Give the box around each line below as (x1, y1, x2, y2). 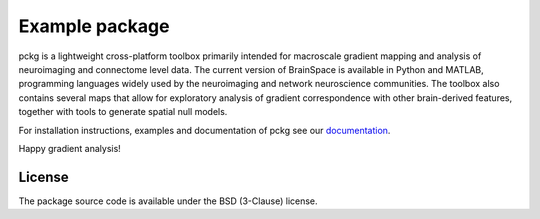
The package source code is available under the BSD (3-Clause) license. (18, 195, 319, 207)
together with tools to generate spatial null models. (18, 106, 228, 118)
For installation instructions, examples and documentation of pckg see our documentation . (18, 124, 391, 136)
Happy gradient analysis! (18, 142, 122, 154)
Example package (18, 15, 170, 37)
